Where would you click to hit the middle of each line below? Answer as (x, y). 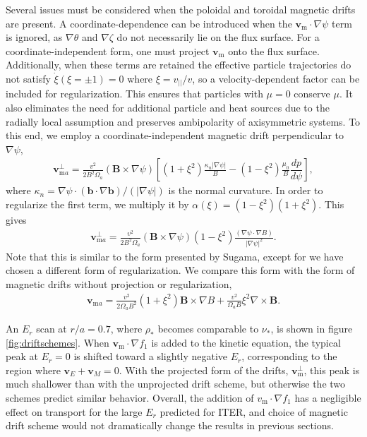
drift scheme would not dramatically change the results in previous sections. (170, 425)
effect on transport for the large (74, 411)
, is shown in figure (312, 329)
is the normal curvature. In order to (246, 190)
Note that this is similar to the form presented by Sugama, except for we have (175, 256)
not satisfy (28, 78)
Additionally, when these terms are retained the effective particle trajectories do (179, 65)
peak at (22, 356)
